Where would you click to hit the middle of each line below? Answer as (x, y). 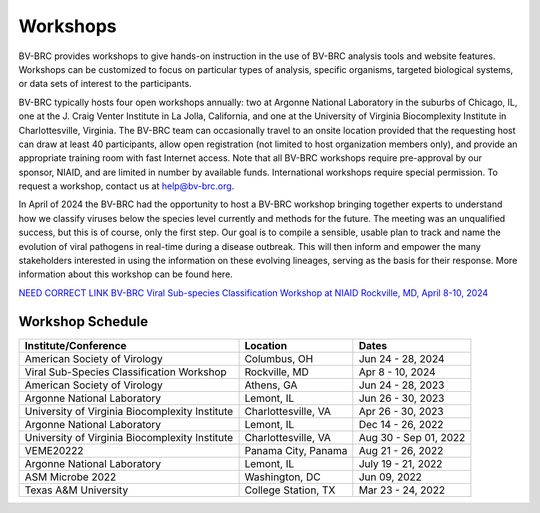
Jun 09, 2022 (390, 477)
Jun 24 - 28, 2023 (401, 385)
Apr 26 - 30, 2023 (401, 411)
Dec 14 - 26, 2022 (401, 424)
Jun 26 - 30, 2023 (401, 398)
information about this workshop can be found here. (126, 274)
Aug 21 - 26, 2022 (401, 450)
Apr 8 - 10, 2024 (397, 372)
